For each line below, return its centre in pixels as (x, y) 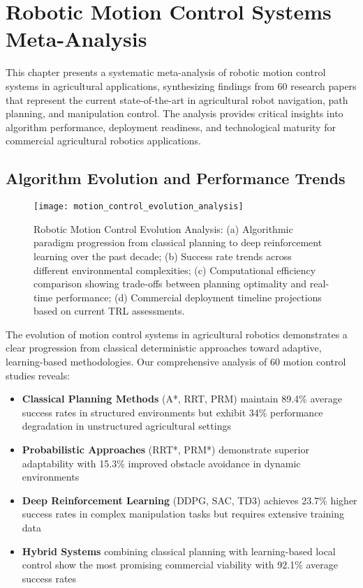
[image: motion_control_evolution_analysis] (139, 207)
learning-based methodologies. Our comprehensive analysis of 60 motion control (176, 362)
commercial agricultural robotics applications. (103, 141)
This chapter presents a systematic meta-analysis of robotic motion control (166, 72)
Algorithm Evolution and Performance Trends (176, 178)
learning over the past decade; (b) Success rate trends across (163, 256)
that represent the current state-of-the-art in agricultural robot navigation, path (177, 99)
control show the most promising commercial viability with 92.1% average (180, 565)
